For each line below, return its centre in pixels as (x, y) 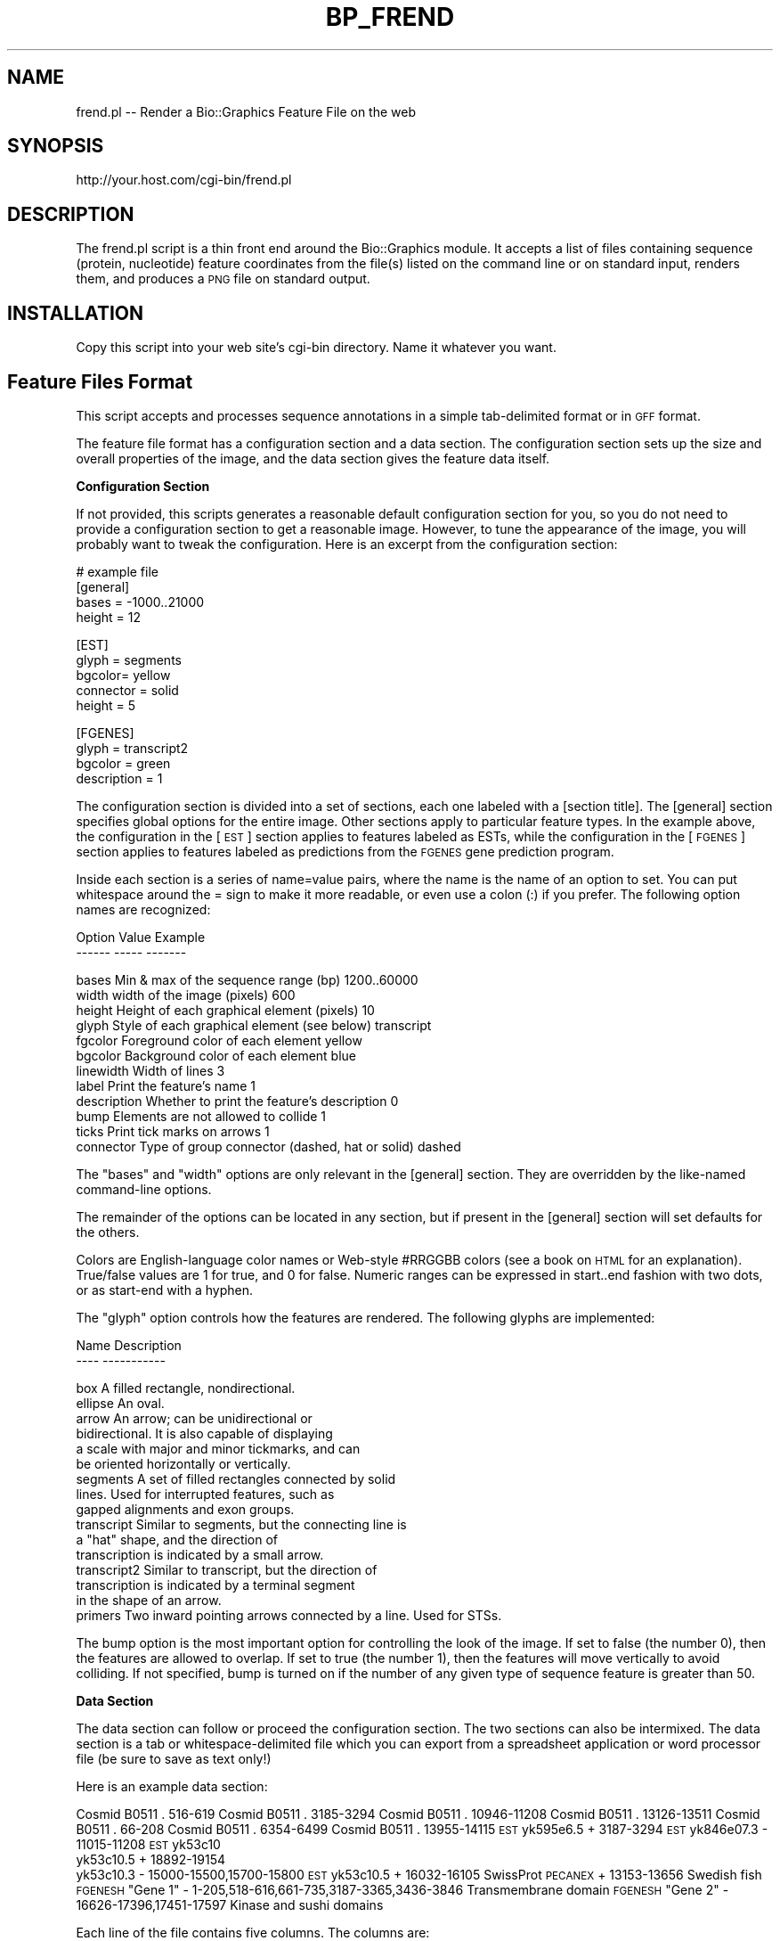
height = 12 (109, 617)
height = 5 (106, 705)
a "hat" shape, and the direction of (177, 1539)
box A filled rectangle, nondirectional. (186, 1388)
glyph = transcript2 (132, 748)
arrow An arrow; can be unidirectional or (194, 1418)
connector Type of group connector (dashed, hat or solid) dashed (268, 1146)
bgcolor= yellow (123, 675)
